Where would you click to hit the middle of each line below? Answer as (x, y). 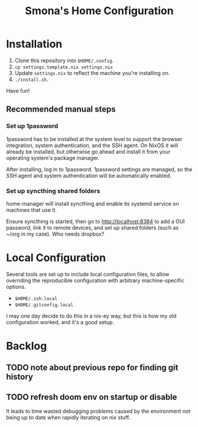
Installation (34, 44)
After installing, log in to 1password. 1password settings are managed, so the (99, 169)
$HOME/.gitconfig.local (44, 305)
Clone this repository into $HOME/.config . (64, 60)
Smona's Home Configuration (99, 11)
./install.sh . (31, 79)
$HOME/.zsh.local (36, 299)
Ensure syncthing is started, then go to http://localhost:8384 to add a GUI (95, 221)
